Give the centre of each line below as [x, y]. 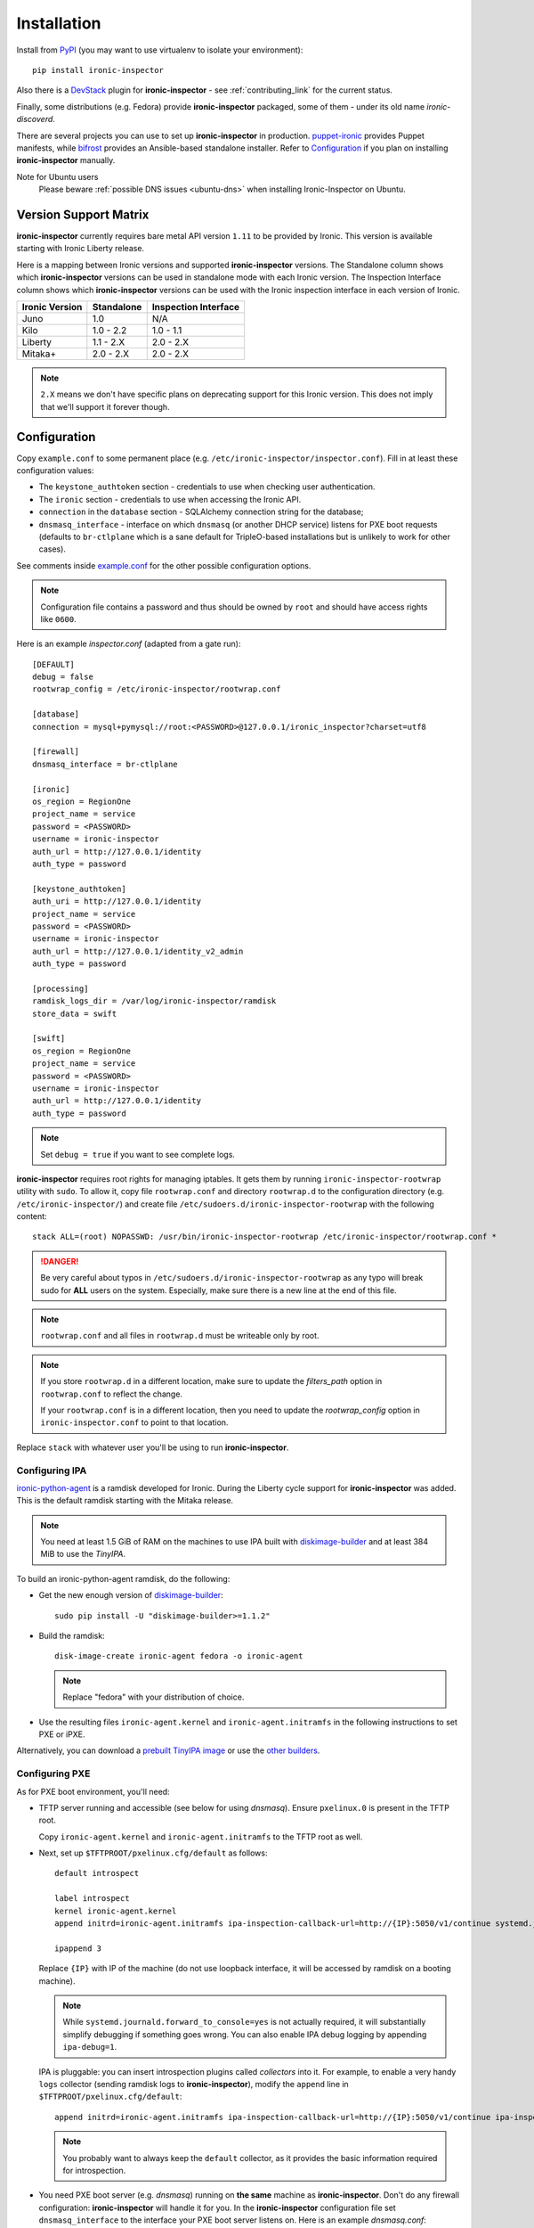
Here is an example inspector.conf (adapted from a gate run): [129, 644]
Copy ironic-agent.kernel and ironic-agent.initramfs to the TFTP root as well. [201, 1837]
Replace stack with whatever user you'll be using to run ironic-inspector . [153, 1447]
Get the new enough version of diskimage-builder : [131, 1595]
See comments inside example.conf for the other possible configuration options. [164, 565]
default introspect [97, 1873]
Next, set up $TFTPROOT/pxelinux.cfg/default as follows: [153, 1853]
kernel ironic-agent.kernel [116, 1911]
